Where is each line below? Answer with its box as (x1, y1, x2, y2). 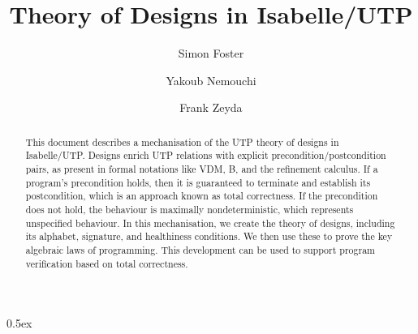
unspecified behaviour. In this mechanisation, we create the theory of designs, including (25, 216, 395, 229)
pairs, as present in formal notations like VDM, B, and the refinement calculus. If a (25, 162, 378, 176)
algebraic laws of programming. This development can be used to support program (25, 242, 375, 256)
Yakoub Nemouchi (166, 71, 256, 88)
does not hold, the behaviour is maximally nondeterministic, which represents (25, 202, 354, 216)
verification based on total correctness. (25, 256, 188, 270)
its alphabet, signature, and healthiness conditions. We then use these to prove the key (25, 229, 393, 243)
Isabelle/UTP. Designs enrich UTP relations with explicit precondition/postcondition (25, 148, 386, 162)
